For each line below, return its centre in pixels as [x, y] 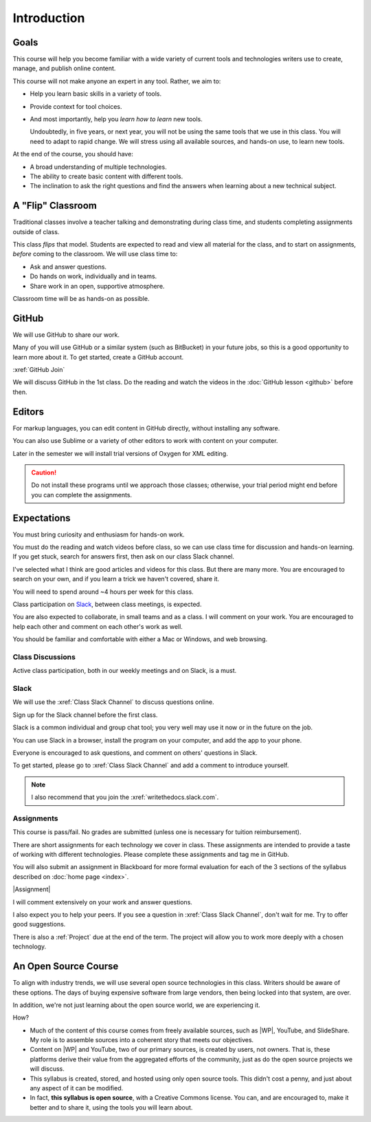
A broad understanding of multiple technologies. [99, 167]
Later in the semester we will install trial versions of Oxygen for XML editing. [120, 453]
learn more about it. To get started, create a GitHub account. [98, 357]
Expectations [42, 518]
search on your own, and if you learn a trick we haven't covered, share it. [116, 579]
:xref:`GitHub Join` [39, 370]
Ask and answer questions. [68, 267]
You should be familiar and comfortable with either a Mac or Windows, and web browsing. [140, 639]
